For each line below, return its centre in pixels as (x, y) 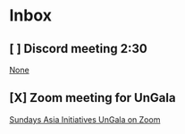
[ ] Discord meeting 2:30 (78, 49)
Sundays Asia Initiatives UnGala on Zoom (85, 119)
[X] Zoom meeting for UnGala (92, 98)
